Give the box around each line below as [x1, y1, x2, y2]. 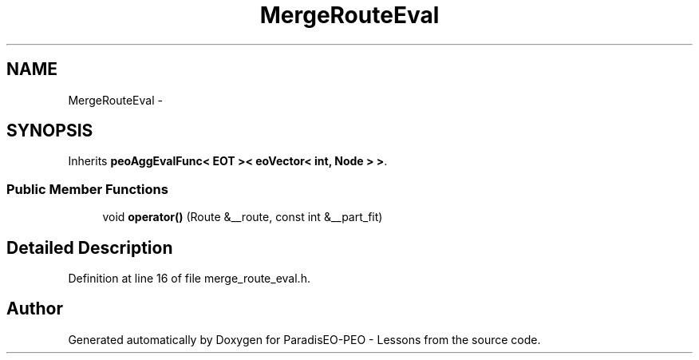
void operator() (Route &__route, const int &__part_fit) [102, 210, 383, 224]
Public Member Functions [6, 180, 168, 197]
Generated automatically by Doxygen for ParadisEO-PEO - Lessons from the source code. [68, 332, 541, 346]
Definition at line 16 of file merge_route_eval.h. [68, 271, 310, 286]
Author [6, 299, 63, 319]
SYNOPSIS [6, 121, 93, 141]
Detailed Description [6, 237, 173, 258]
